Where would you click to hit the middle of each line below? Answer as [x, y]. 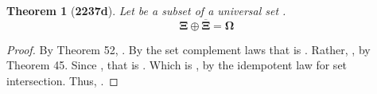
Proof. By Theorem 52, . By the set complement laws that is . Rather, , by [188, 49]
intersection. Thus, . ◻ [62, 80]
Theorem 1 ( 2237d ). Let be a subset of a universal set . [146, 10]
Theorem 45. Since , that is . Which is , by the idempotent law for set [177, 65]
